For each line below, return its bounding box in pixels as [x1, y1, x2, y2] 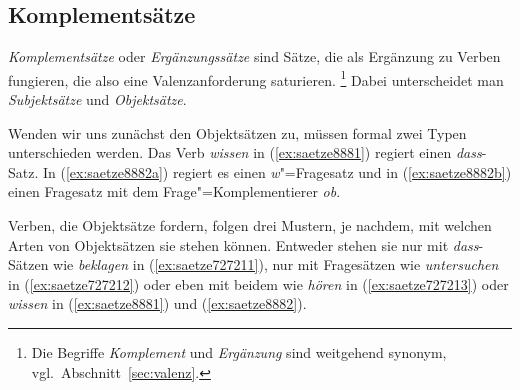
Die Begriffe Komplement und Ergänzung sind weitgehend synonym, [31, 341, 447, 362]
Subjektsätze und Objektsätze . [8, 89, 187, 110]
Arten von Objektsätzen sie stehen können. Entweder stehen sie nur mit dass [8, 234, 479, 255]
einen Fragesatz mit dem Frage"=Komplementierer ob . [8, 181, 341, 202]
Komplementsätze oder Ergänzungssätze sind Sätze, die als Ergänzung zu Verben [8, 46, 501, 67]
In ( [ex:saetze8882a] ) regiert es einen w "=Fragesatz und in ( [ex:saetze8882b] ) [42, 161, 512, 182]
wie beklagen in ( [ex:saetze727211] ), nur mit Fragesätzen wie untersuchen [53, 254, 499, 275]
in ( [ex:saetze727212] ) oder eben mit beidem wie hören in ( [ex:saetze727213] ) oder [8, 273, 509, 294]
